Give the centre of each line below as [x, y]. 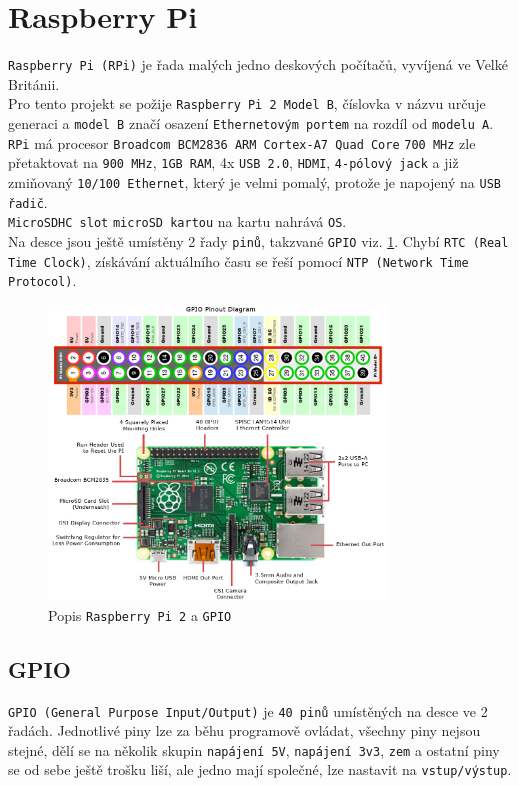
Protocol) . [42, 280]
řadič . [28, 201]
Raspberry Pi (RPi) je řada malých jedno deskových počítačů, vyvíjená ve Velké [258, 64]
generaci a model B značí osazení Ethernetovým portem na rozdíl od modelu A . [251, 123]
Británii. [34, 83]
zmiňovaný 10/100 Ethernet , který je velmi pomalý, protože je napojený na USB [254, 182]
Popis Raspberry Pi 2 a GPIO [140, 614]
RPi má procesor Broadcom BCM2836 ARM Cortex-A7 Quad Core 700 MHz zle [242, 142]
